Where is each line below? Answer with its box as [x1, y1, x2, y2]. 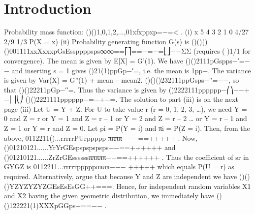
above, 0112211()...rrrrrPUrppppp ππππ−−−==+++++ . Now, [4, 132, 198, 143]
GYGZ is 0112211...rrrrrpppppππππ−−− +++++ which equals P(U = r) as [4, 161, 234, 172]
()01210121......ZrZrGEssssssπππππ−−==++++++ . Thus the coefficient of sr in [4, 152, 249, 162]
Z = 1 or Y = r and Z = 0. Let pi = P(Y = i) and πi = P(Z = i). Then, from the [4, 123, 250, 133]
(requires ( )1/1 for [193, 46, 251, 56]
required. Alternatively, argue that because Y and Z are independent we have [4, 171, 237, 182]
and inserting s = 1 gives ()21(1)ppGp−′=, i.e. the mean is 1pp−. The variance [11, 65, 251, 75]
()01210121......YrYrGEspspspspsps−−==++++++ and [4, 142, 176, 153]
